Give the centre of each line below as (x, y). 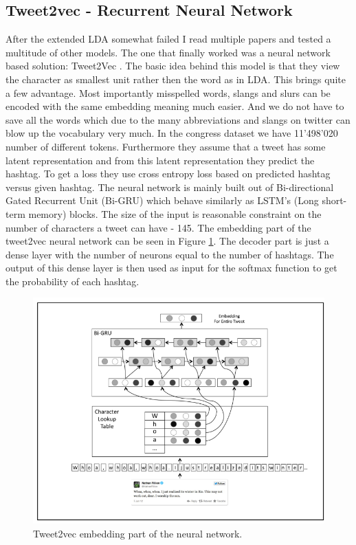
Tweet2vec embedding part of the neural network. (138, 533)
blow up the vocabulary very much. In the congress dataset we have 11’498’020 (172, 133)
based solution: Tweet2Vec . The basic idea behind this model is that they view (173, 66)
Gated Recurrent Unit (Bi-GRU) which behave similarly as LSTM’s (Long (162, 200)
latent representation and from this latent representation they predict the (160, 160)
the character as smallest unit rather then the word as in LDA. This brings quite (176, 79)
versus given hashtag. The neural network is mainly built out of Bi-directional (170, 187)
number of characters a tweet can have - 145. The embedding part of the (158, 227)
